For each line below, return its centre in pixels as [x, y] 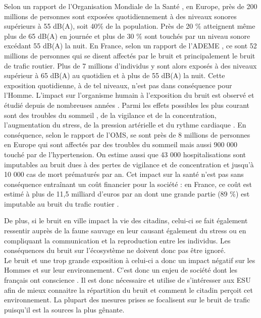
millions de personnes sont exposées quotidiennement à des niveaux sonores [120, 16]
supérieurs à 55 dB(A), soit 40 [51, 26]
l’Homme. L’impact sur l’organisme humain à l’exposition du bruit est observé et [129, 95]
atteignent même [229, 26]
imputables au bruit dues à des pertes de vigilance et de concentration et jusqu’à [129, 164]
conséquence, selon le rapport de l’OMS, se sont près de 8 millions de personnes [127, 134]
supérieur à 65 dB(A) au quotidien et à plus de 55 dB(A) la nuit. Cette [115, 75]
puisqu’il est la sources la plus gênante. [64, 309]
